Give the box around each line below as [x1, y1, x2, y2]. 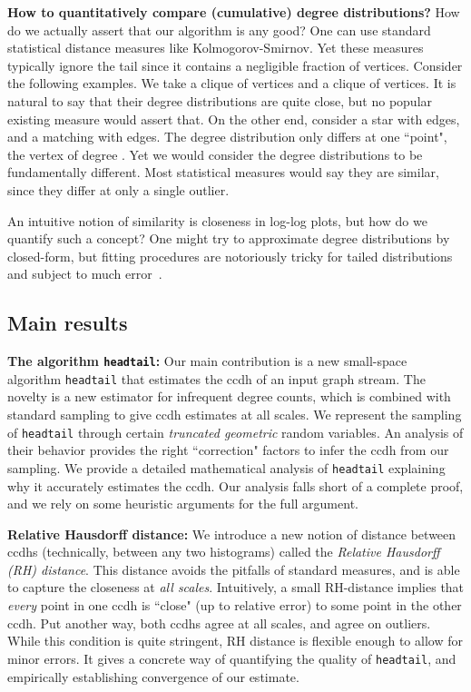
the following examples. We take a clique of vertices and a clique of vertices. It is [7, 74, 456, 93]
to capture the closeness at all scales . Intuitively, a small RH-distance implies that [7, 578, 465, 597]
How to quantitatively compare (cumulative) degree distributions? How [7, 3, 460, 21]
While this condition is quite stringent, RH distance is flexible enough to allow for [7, 631, 463, 650]
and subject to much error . [7, 264, 162, 283]
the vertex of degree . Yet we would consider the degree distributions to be [7, 144, 423, 163]
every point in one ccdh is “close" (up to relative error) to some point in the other [7, 596, 462, 615]
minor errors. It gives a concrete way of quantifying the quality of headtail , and [7, 648, 456, 667]
